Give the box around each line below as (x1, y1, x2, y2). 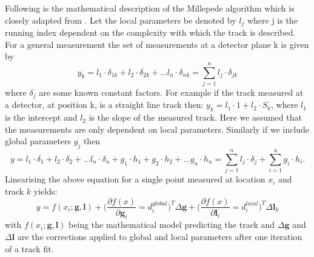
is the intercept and (5, 111, 78, 124)
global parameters (5, 135, 72, 147)
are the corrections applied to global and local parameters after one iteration (17, 230, 302, 242)
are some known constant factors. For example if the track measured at (39, 85, 304, 98)
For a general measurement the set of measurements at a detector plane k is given (5, 38, 309, 50)
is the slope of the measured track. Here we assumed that (89, 111, 302, 124)
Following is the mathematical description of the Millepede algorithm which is (5, 2, 295, 14)
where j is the (247, 13, 298, 26)
